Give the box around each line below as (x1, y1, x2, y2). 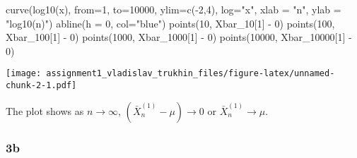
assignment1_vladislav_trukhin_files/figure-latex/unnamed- (46, 68, 335, 79)
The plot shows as (6, 103, 84, 118)
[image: (6, 68, 42, 79)
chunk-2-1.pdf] (6, 80, 77, 91)
